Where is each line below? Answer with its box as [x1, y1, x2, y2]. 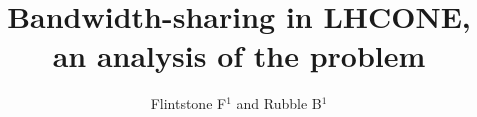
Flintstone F [150, 93, 227, 114]
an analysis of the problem [52, 35, 426, 76]
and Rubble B [236, 93, 322, 114]
